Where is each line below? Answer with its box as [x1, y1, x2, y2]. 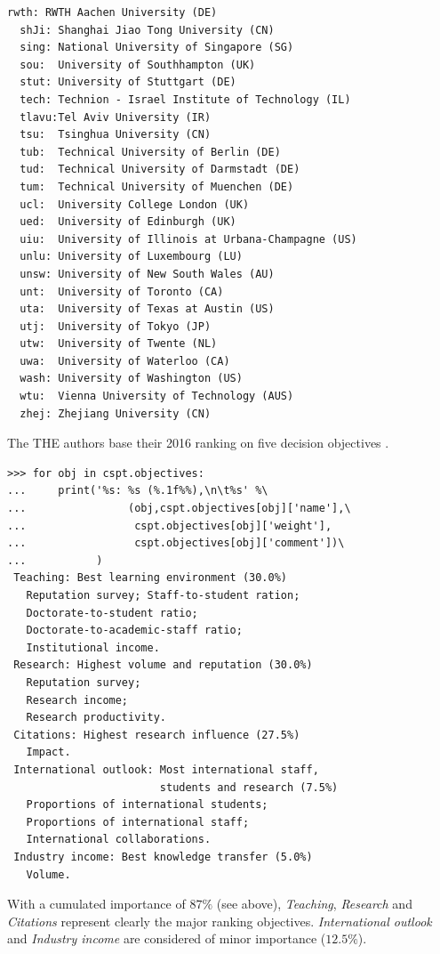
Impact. [26, 746, 71, 759]
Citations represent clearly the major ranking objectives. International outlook [7, 911, 432, 930]
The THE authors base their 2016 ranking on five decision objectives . [7, 433, 389, 452]
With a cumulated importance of [7, 894, 186, 913]
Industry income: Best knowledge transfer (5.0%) [13, 850, 313, 863]
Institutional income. [26, 641, 160, 654]
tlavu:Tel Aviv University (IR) [20, 110, 212, 124]
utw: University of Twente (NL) [20, 337, 218, 351]
